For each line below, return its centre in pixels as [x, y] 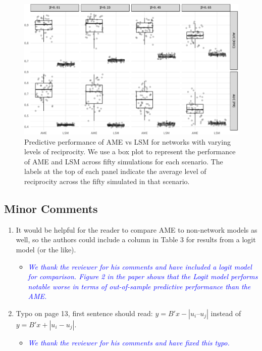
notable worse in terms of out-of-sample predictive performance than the [139, 286]
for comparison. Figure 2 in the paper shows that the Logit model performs [143, 276]
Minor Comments [51, 208]
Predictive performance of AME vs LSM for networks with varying [127, 141]
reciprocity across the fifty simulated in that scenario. [107, 181]
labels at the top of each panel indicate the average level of [115, 171]
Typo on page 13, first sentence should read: [84, 313]
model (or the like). [46, 249]
